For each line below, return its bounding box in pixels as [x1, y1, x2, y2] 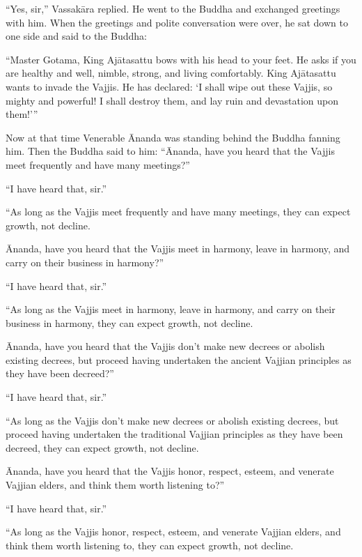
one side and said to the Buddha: [6, 29, 147, 43]
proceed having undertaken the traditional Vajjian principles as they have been [6, 427, 343, 441]
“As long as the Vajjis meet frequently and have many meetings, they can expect [6, 204, 351, 219]
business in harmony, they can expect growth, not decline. [6, 315, 253, 330]
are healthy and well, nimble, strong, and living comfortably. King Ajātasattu [6, 66, 336, 80]
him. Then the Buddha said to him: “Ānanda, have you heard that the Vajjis [6, 144, 335, 158]
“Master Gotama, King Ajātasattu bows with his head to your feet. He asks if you [6, 52, 356, 66]
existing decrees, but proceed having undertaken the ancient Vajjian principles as [6, 352, 352, 367]
